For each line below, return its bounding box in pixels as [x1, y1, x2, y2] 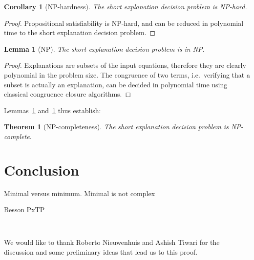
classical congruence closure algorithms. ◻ [4, 89, 131, 99]
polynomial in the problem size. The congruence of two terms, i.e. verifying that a [4, 69, 250, 80]
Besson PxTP [4, 204, 45, 215]
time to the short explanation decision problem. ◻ [4, 27, 156, 38]
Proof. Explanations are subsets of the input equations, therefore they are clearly [4, 60, 246, 70]
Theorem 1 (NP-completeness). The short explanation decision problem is [4, 121, 229, 132]
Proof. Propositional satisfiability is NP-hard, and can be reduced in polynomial [4, 18, 244, 28]
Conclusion [4, 160, 80, 180]
